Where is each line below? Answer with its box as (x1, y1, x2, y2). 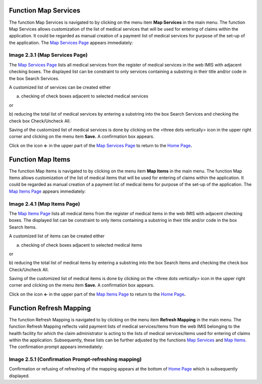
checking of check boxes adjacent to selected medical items (21, 242, 143, 248)
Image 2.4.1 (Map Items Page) (9, 200, 80, 207)
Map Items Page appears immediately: (9, 188, 86, 194)
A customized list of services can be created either (9, 84, 111, 90)
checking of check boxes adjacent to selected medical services (21, 93, 148, 99)
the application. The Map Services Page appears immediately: (9, 39, 133, 46)
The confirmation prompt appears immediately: (9, 344, 103, 350)
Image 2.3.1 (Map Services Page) (9, 51, 88, 58)
